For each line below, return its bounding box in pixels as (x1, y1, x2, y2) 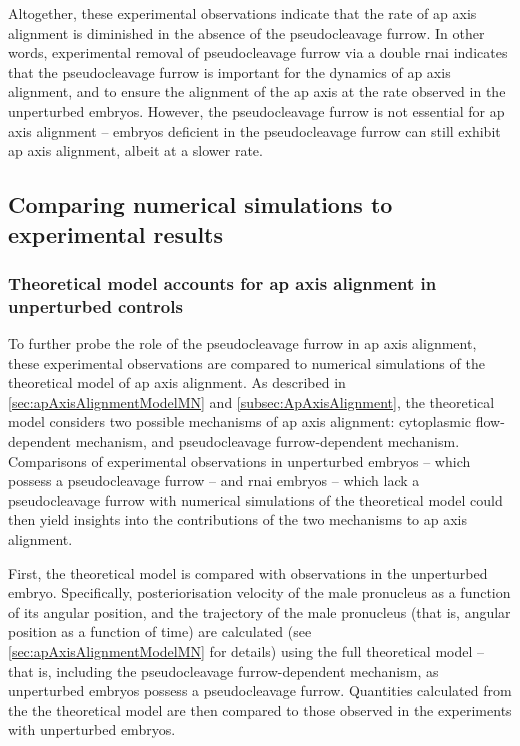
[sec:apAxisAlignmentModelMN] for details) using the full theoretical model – (8, 640, 485, 661)
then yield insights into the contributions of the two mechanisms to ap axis (8, 509, 468, 530)
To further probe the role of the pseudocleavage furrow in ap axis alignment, (8, 333, 477, 354)
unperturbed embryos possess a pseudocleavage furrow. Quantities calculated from (8, 680, 512, 701)
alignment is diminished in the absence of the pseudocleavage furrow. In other (8, 22, 485, 43)
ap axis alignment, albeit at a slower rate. (8, 140, 263, 161)
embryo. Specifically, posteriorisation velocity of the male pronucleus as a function (8, 582, 511, 603)
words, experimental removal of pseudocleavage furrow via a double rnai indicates (8, 42, 508, 63)
